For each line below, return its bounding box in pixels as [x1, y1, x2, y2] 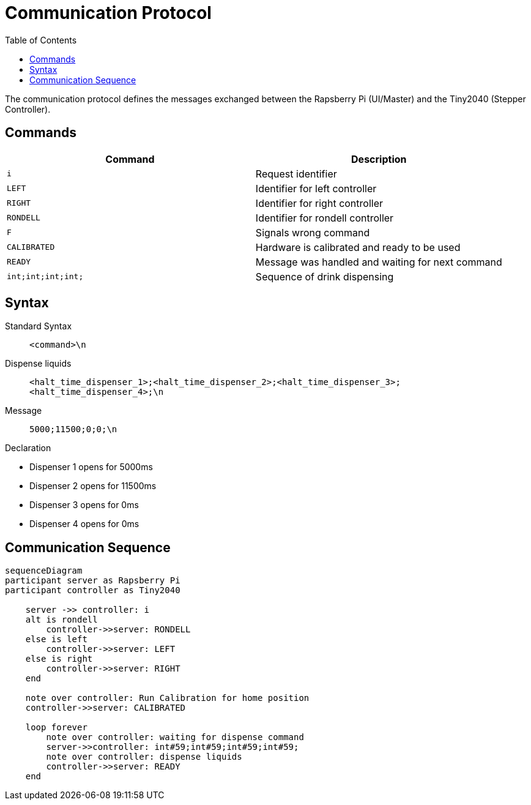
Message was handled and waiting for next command [255, 255, 502, 268]
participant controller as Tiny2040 [5, 585, 180, 596]
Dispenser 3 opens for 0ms [29, 500, 139, 511]
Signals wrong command [255, 226, 370, 239]
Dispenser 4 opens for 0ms [29, 519, 139, 530]
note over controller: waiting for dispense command [46, 732, 304, 743]
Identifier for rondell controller [255, 211, 394, 224]
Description [351, 152, 407, 165]
